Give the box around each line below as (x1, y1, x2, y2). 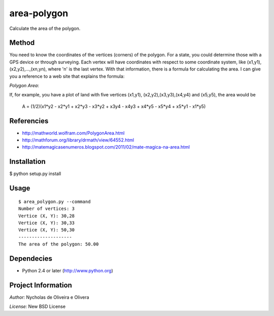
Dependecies (9, 254, 53, 263)
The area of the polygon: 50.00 (18, 241, 99, 247)
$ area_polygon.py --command (18, 198, 91, 204)
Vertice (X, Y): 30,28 (18, 213, 75, 219)
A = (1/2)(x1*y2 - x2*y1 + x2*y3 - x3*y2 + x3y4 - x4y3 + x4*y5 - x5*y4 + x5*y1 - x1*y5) (22, 103, 206, 109)
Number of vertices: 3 (18, 206, 75, 212)
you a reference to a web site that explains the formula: (9, 73, 125, 79)
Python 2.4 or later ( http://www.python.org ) (22, 268, 114, 274)
